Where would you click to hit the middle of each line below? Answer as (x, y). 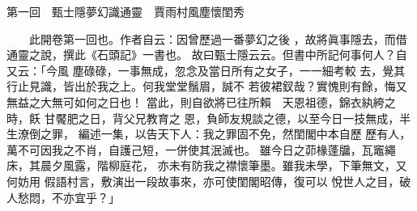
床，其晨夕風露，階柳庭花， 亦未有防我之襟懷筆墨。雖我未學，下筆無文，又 (207, 165)
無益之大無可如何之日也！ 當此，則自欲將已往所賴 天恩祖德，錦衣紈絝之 (201, 101)
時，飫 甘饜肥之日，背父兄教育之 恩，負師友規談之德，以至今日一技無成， (203, 118)
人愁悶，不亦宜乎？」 (63, 197)
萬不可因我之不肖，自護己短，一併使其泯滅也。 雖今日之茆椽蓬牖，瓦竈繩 (201, 149)
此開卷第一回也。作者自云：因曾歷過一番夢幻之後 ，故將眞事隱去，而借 (218, 38)
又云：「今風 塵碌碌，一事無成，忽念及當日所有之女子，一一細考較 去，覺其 (206, 70)
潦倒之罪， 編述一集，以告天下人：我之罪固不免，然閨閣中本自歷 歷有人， (214, 134)
